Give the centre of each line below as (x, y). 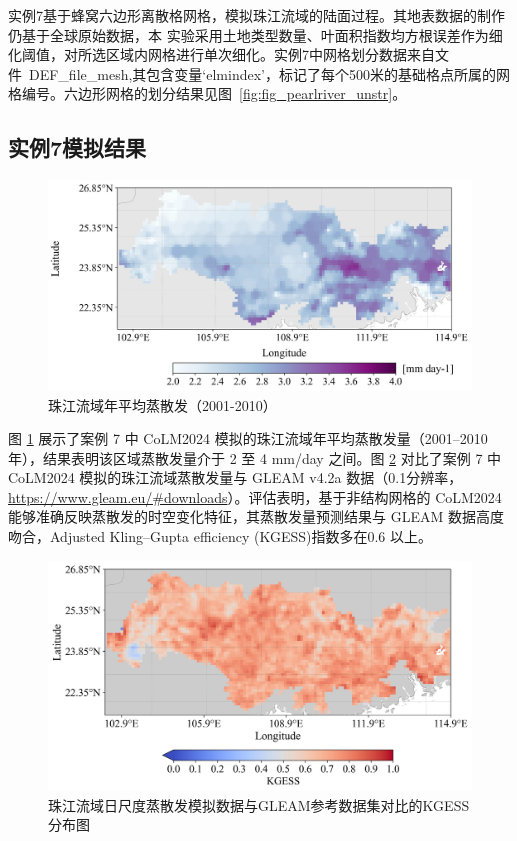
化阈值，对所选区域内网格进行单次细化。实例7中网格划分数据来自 (221, 54)
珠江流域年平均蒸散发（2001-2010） (162, 404)
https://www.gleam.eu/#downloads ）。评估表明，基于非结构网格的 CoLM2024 (255, 496)
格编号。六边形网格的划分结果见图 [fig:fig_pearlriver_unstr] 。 (207, 93)
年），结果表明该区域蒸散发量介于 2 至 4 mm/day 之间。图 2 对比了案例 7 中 (255, 457)
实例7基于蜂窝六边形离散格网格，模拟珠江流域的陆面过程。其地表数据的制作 (256, 15)
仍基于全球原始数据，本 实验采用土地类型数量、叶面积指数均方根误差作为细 (255, 34)
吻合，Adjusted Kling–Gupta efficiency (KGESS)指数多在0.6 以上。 (220, 536)
